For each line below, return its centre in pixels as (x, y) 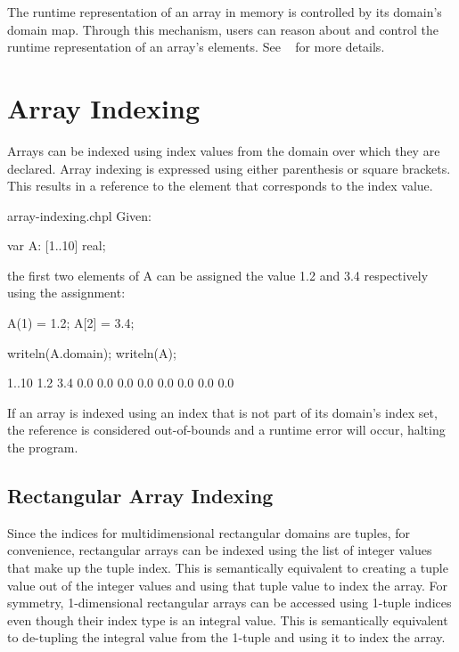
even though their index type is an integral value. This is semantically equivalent (228, 619)
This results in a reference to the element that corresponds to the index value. (220, 186)
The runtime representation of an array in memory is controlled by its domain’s (225, 12)
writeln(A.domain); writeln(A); (92, 352)
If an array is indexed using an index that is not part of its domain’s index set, (222, 412)
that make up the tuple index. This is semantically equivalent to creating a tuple (228, 568)
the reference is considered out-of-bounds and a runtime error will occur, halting (226, 430)
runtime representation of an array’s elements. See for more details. (196, 47)
